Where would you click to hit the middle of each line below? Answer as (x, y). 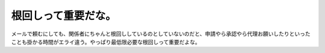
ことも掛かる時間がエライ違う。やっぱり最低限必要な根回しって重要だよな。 (106, 42)
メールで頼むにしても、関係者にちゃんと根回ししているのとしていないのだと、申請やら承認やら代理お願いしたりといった (161, 34)
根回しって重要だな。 (64, 16)
